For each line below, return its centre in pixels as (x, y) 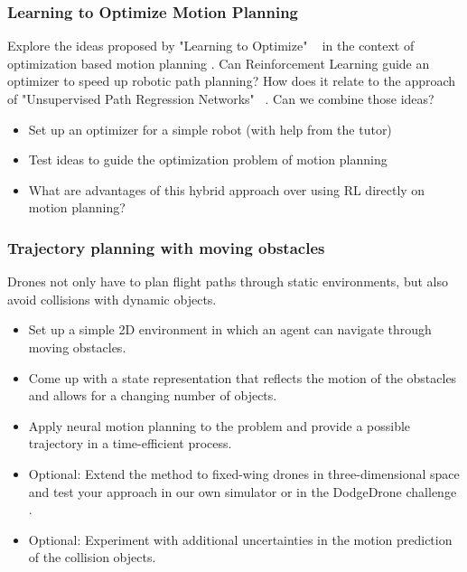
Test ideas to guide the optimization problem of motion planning (208, 159)
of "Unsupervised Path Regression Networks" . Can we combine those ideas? (221, 98)
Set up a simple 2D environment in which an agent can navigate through (230, 329)
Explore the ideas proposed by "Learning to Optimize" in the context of (211, 46)
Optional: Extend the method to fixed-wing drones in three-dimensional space (244, 473)
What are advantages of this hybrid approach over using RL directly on (227, 189)
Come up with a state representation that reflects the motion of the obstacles (243, 377)
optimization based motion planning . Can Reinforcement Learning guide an (219, 63)
